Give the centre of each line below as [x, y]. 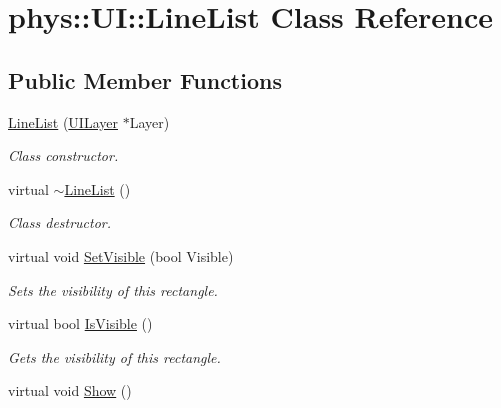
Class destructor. [60, 222]
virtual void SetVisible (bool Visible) [121, 255]
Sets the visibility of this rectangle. [113, 289]
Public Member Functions [145, 79]
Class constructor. [63, 155]
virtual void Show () [70, 390]
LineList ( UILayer [63, 121]
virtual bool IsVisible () [80, 323]
